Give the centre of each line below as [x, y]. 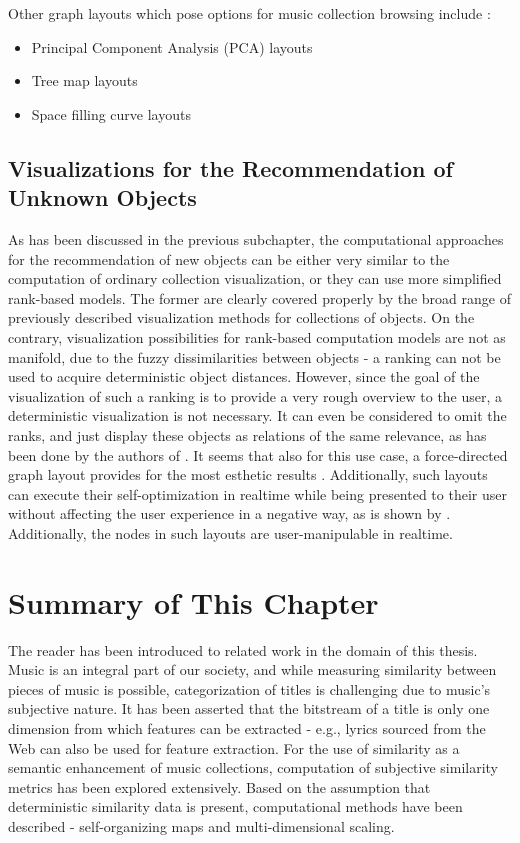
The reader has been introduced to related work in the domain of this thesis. [243, 649]
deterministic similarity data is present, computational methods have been [235, 806]
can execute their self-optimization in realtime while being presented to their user [257, 493]
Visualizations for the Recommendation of [230, 167]
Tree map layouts [84, 80]
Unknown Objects [102, 197]
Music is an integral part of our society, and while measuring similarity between [252, 669]
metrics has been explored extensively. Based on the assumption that [219, 786]
